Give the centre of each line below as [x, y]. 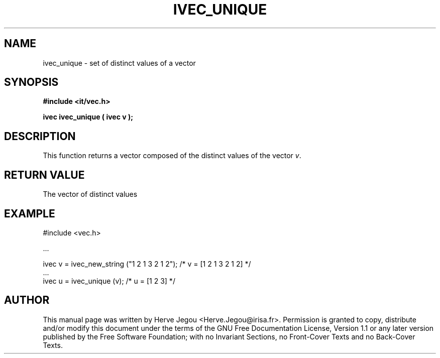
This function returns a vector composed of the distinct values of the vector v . [172, 156]
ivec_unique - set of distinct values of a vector [119, 63]
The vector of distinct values [90, 194]
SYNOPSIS [31, 82]
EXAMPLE [30, 213]
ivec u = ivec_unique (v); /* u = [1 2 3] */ [109, 281]
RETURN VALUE [44, 175]
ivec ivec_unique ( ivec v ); [88, 117]
